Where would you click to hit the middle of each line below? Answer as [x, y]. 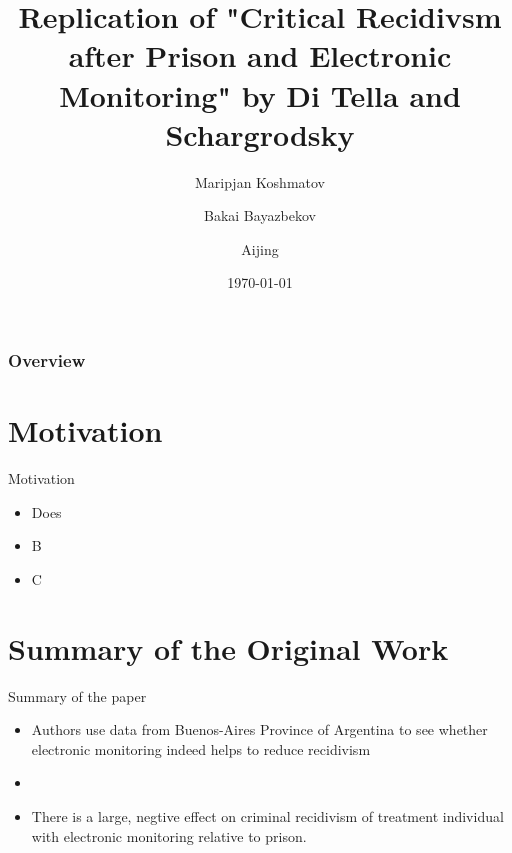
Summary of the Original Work [228, 647]
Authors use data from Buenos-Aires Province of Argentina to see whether [259, 729]
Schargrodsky [260, 133]
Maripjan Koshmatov [260, 181]
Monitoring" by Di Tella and [260, 94]
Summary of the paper [77, 695]
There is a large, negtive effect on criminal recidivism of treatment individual [267, 815]
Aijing [260, 248]
